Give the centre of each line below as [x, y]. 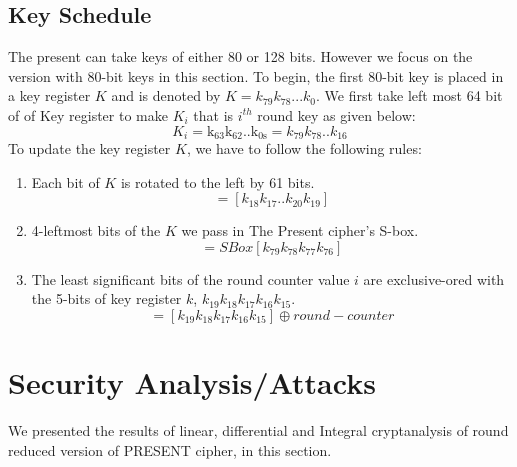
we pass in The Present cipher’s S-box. [300, 230]
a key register [49, 95]
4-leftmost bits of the [96, 230]
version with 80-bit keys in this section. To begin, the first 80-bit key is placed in [256, 75]
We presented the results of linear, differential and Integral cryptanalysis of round [258, 430]
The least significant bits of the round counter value [190, 278]
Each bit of [65, 181]
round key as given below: [336, 114]
